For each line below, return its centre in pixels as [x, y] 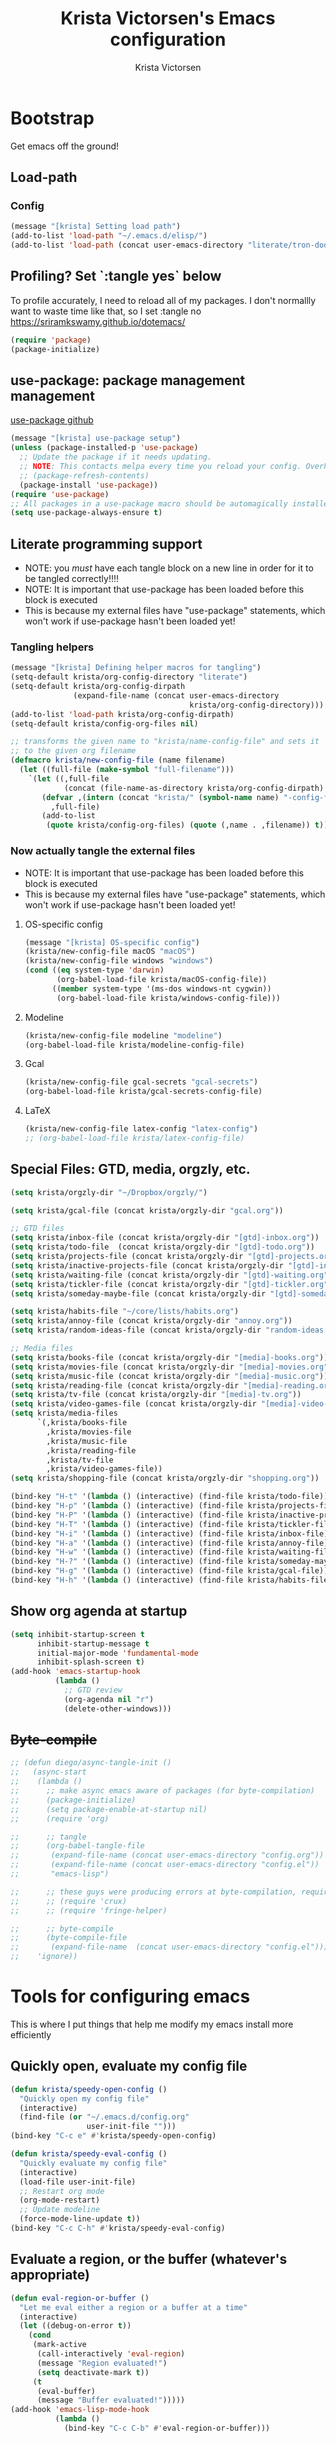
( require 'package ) [51, 340]
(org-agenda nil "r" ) [109, 1699]
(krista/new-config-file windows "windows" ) [119, 961]
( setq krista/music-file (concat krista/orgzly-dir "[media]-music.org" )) [169, 1376]
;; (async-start [48, 1772]
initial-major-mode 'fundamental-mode [117, 1653]
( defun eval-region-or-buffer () [80, 2298]
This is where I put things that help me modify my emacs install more [152, 2024]
